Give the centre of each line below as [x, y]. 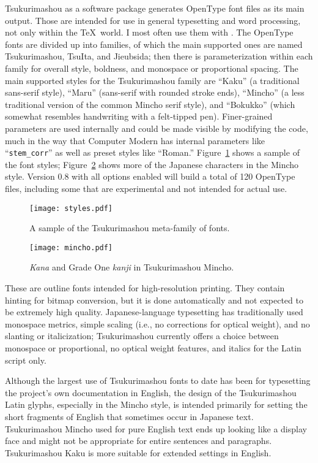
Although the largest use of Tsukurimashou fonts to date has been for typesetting [158, 381]
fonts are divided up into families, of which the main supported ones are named [154, 44]
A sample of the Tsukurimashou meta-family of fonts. [130, 228]
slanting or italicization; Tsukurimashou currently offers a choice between [142, 336]
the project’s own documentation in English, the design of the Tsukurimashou [151, 392]
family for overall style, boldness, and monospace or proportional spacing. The [152, 68]
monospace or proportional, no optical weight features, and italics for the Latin [153, 348]
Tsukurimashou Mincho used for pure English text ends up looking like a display [156, 428]
